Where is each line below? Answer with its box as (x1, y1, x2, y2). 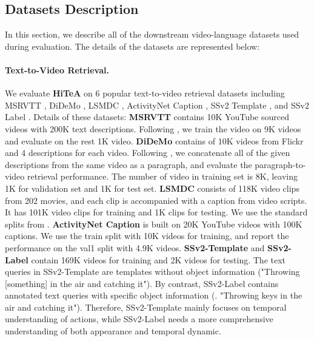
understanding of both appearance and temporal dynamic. (5, 325, 221, 337)
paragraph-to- (255, 158, 306, 170)
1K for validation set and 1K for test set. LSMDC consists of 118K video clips (5, 181, 299, 194)
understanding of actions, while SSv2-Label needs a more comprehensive (5, 312, 273, 325)
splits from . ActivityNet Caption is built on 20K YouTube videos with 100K (5, 217, 302, 230)
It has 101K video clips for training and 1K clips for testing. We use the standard (5, 206, 308, 218)
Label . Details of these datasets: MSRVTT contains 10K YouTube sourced (5, 110, 289, 123)
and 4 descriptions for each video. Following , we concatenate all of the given (5, 146, 290, 159)
